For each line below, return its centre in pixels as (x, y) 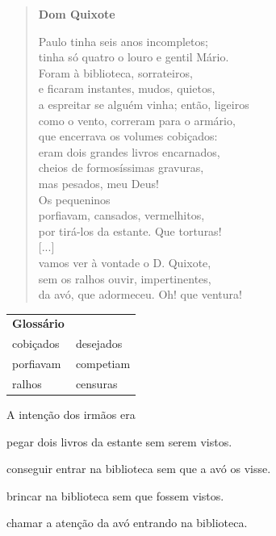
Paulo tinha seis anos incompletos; (123, 41)
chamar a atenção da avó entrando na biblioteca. (127, 523)
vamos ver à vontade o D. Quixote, (125, 262)
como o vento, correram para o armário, (137, 120)
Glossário (38, 323)
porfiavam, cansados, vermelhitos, (121, 215)
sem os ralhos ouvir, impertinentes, (125, 278)
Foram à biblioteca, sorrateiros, (115, 72)
